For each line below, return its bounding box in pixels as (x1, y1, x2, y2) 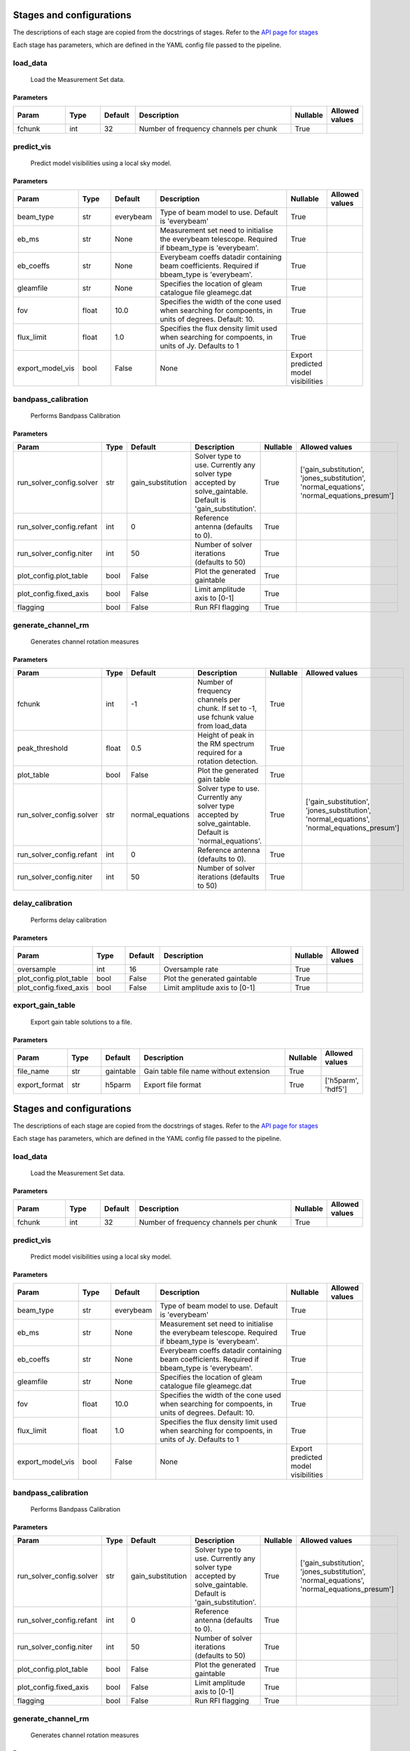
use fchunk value (197, 712, 255, 722)
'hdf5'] (325, 1084, 348, 1094)
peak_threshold (17, 743, 69, 753)
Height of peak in (197, 731, 255, 740)
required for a (197, 748, 243, 758)
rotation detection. (197, 756, 258, 766)
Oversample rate (163, 964, 219, 974)
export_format (17, 1080, 64, 1090)
